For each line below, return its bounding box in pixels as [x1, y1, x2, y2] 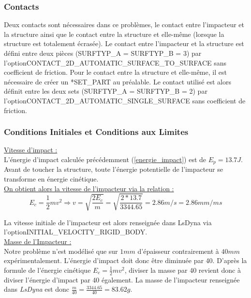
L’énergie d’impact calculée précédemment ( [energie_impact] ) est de [4, 154, 207, 164]
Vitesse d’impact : [4, 145, 58, 155]
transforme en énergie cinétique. [4, 174, 99, 184]
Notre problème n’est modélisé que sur [4, 246, 118, 256]
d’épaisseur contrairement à [137, 246, 219, 256]
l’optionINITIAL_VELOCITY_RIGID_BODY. [4, 227, 148, 237]
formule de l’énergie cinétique [4, 265, 91, 275]
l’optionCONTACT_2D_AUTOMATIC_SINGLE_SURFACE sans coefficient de [4, 95, 246, 105]
